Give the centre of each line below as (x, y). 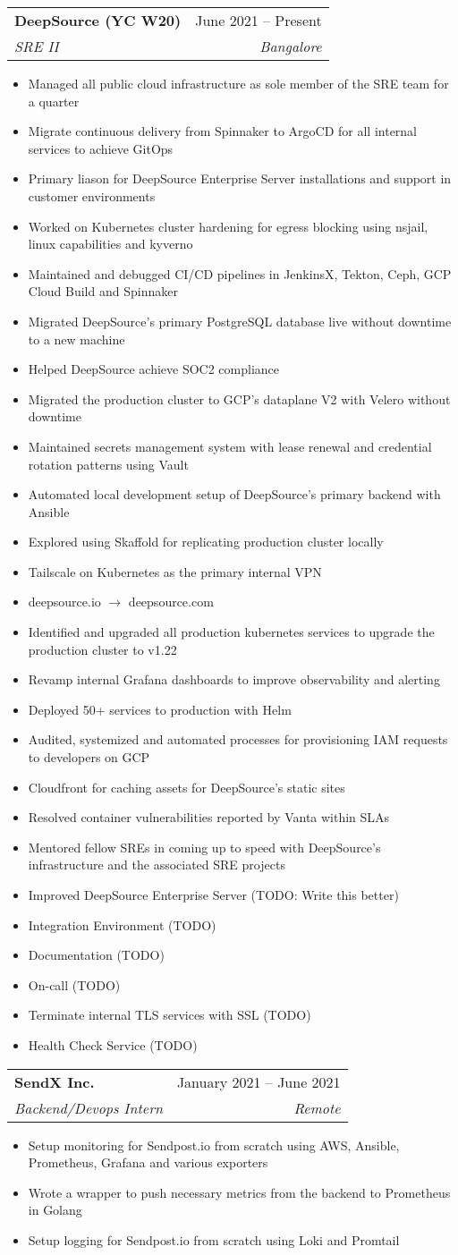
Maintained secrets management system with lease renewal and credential (230, 446)
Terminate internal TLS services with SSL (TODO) (170, 1015)
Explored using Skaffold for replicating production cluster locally (206, 542)
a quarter (54, 101)
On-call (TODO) (74, 984)
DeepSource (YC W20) (98, 20)
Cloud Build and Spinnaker (103, 291)
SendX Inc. (55, 1081)
